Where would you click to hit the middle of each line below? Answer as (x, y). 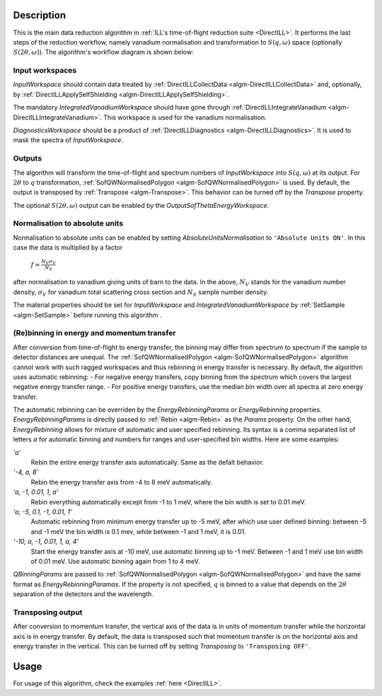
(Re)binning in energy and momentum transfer (94, 333)
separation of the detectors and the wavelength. (83, 594)
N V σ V (48, 262)
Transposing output (48, 612)
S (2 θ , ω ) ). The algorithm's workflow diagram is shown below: (103, 52)
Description (40, 15)
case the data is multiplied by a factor (68, 248)
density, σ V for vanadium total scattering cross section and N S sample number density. (141, 292)
